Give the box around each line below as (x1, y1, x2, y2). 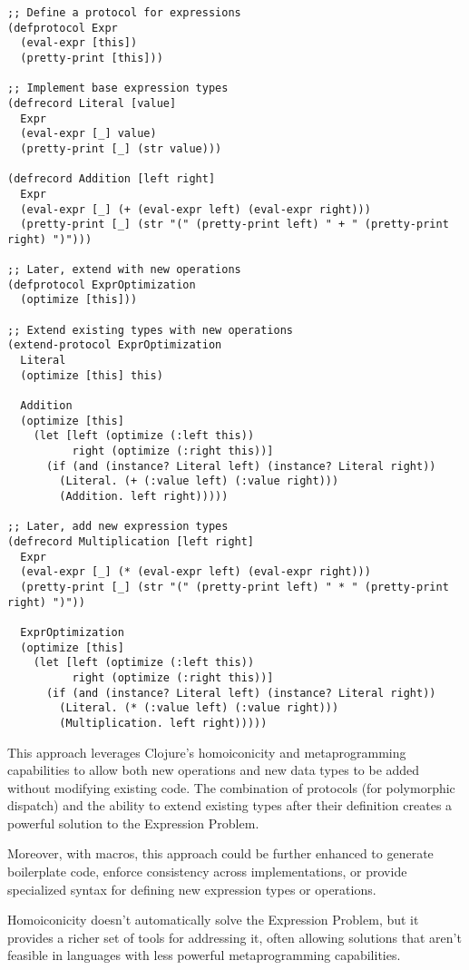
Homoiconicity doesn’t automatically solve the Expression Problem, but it (7, 910, 419, 929)
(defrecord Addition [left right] (7, 172, 216, 186)
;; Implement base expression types (7, 82, 229, 95)
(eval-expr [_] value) (20, 127, 157, 141)
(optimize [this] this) (20, 368, 163, 382)
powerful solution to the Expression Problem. (7, 813, 259, 832)
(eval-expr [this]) (20, 36, 138, 50)
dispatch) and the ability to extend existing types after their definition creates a (7, 796, 453, 815)
